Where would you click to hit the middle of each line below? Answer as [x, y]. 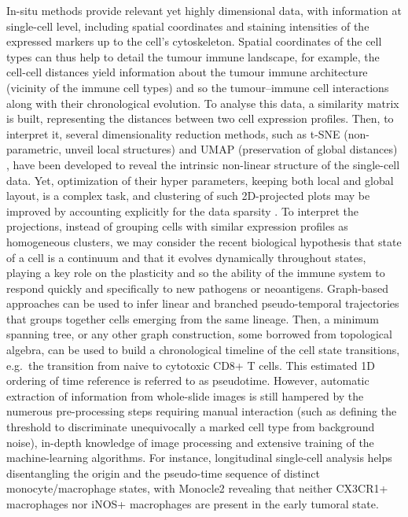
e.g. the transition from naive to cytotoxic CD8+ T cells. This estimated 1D [191, 365]
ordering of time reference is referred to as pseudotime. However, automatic [188, 380]
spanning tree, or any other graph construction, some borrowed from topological [199, 334]
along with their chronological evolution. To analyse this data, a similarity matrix [203, 103]
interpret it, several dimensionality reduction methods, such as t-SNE [173, 133]
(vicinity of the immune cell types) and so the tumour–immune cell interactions [198, 87]
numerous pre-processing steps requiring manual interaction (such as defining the [202, 411]
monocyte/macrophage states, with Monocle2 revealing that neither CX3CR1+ [197, 488]
